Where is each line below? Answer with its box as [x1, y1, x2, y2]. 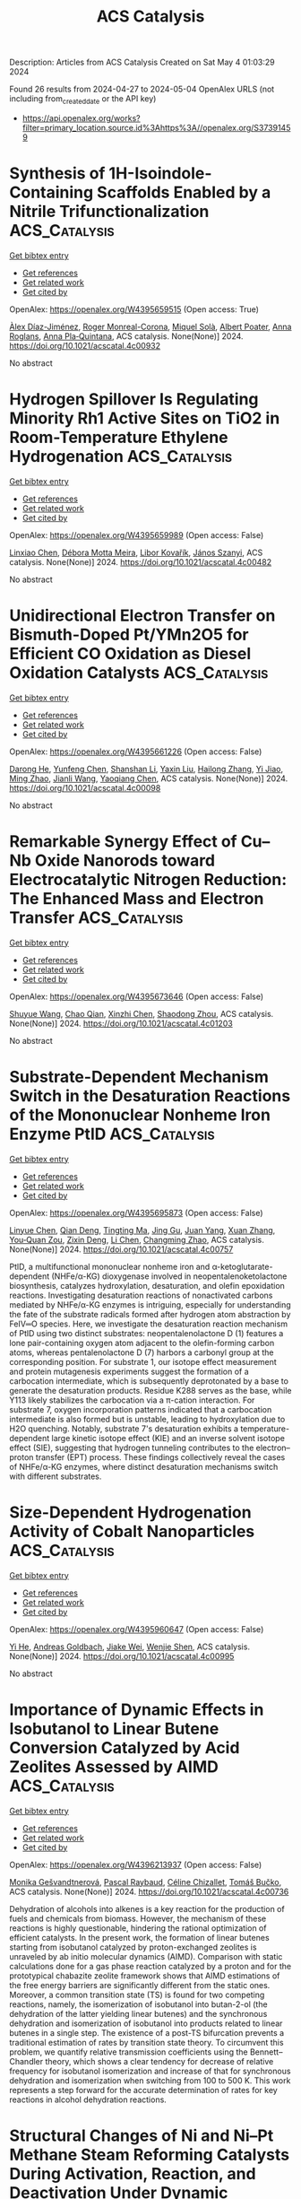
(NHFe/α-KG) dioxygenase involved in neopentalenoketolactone [51, 1271, 288, 1282]
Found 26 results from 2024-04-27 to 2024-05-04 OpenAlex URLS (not [9, 83, 275, 95]
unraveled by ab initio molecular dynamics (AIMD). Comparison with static [9, 1951, 283, 1961]
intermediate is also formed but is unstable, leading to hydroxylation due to [9, 1413, 286, 1424]
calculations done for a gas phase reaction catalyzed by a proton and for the [9, 1960, 292, 1971]
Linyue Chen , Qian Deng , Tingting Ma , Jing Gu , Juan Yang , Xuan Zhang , [9, 1224, 276, 1235]
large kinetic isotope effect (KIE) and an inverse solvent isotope [51, 1432, 285, 1443]
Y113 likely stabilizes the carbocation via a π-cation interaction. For [9, 1395, 255, 1405]
